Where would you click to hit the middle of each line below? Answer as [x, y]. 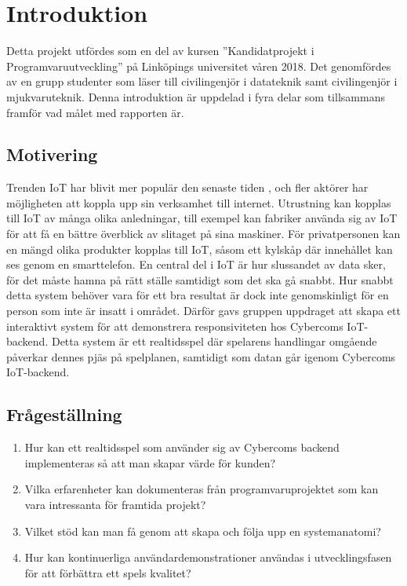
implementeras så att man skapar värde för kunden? [150, 462]
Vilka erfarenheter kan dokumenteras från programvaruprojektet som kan [202, 489]
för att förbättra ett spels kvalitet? [108, 572]
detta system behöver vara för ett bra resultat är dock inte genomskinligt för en [198, 295]
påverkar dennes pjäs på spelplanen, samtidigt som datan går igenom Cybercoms [201, 356]
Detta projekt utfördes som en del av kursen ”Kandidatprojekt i [160, 51]
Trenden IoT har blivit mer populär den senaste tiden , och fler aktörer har [187, 187]
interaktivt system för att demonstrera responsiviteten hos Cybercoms [175, 326]
